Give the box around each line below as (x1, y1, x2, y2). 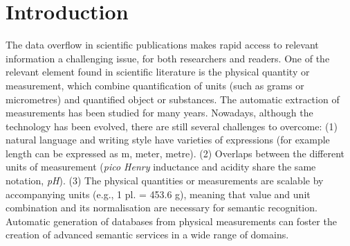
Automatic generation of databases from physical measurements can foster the (6, 213, 337, 228)
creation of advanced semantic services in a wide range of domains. (6, 227, 289, 242)
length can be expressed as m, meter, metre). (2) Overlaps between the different (6, 146, 345, 160)
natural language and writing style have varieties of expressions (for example (6, 132, 330, 147)
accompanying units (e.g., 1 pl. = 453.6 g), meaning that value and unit (6, 186, 311, 201)
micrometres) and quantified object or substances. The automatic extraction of (6, 91, 340, 106)
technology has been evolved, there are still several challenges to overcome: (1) (6, 118, 338, 133)
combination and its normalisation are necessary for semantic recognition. (6, 200, 317, 215)
